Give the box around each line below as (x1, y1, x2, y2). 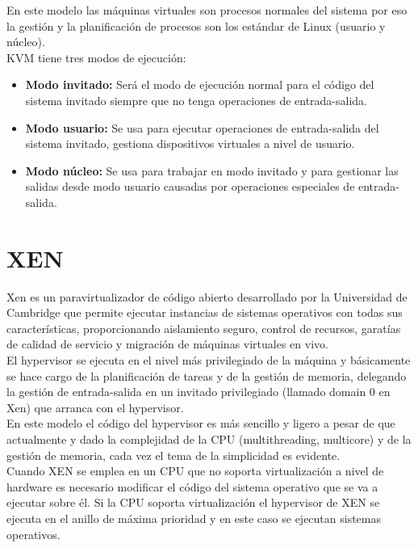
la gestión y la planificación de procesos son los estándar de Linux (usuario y (6, 17, 386, 34)
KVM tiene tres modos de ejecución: (6, 48, 186, 65)
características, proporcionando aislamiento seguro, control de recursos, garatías (6, 319, 401, 336)
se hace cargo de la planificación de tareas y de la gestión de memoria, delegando (6, 367, 407, 384)
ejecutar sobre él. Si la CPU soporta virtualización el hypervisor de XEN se (6, 494, 380, 511)
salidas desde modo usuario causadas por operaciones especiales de (25, 178, 355, 195)
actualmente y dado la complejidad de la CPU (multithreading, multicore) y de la (6, 431, 412, 447)
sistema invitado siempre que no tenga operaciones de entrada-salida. (25, 91, 368, 108)
